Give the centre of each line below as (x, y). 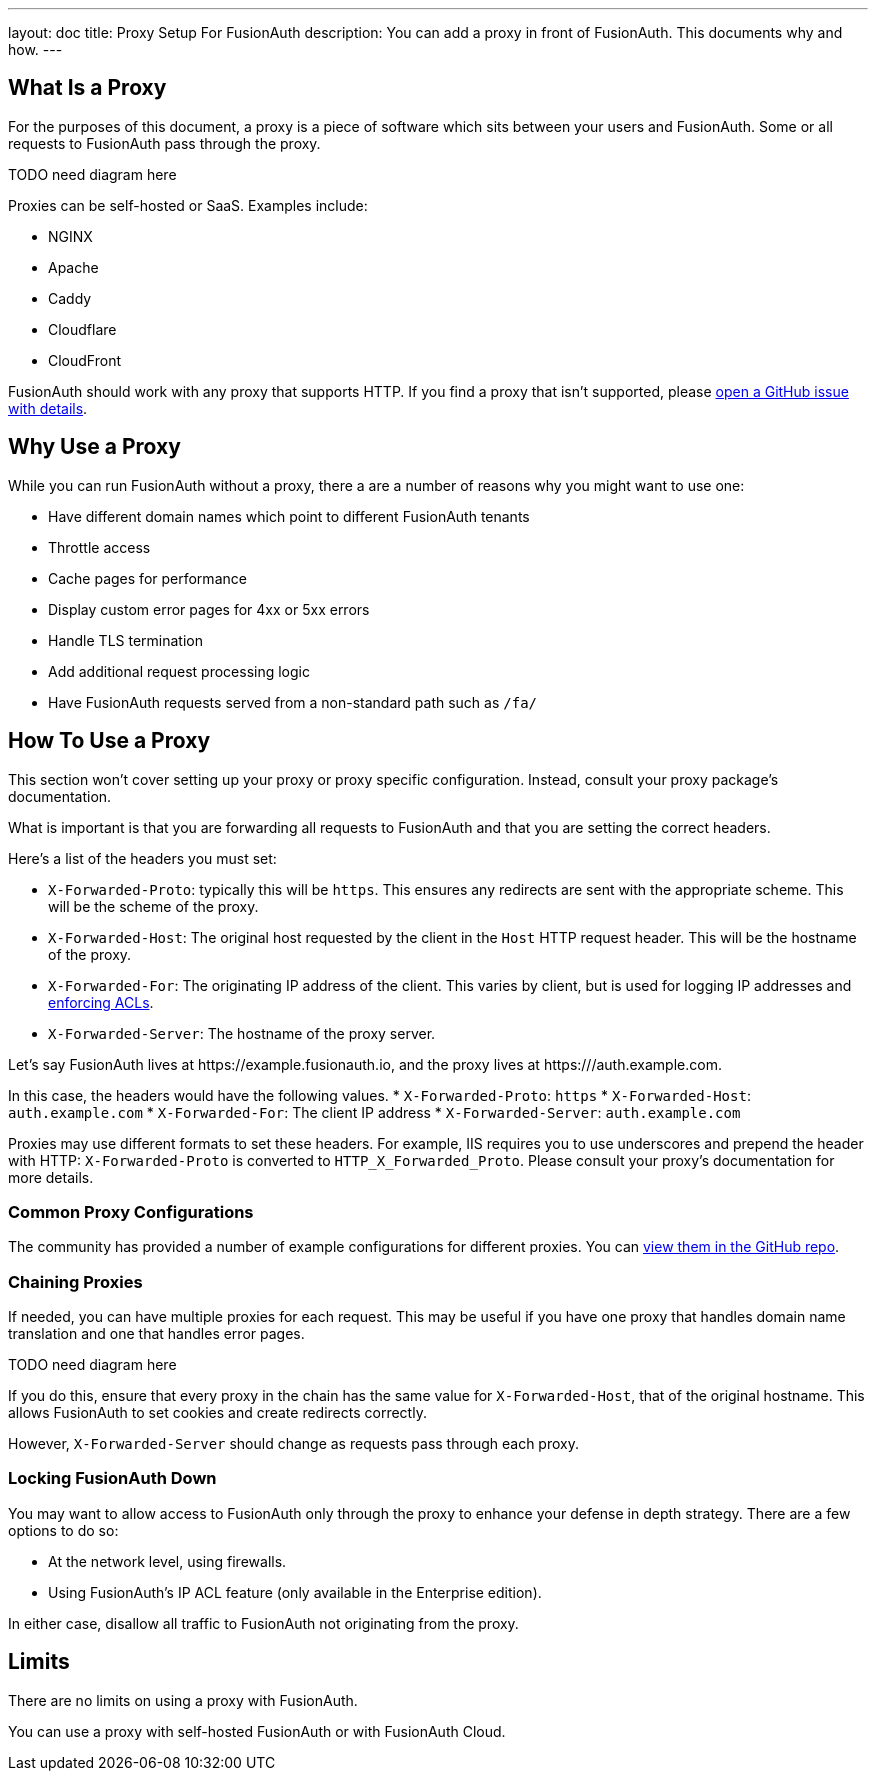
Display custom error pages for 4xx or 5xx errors (209, 609)
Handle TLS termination (125, 640)
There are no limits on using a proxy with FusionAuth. (183, 1700)
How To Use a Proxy (109, 741)
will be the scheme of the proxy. (153, 906)
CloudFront (85, 360)
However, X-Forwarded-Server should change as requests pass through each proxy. (293, 1444)
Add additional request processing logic (179, 671)
